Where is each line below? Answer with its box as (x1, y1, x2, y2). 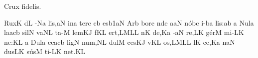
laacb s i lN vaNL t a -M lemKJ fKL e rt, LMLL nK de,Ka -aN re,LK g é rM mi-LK (4, 27, 244, 37)
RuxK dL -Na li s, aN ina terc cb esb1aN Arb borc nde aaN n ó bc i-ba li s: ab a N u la (4, 17, 254, 28)
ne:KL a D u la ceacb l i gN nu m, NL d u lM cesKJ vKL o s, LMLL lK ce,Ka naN (4, 36, 235, 47)
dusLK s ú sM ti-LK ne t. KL (4, 46, 86, 57)
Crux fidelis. (4, 1, 41, 11)
